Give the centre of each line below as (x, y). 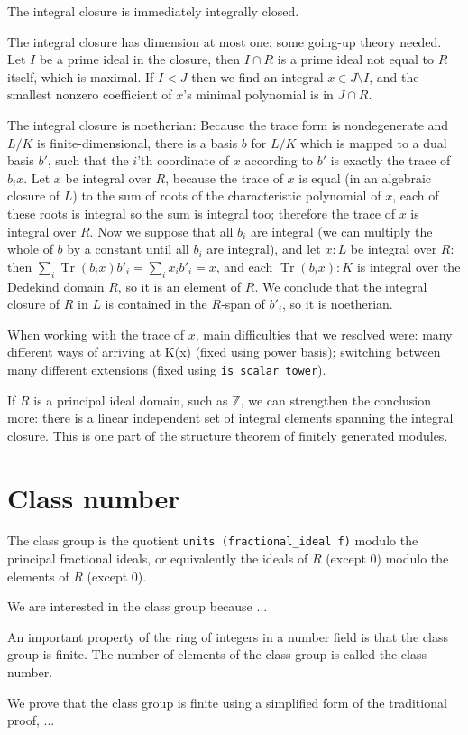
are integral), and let (264, 249)
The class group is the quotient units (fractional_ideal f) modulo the (213, 540)
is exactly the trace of (390, 160)
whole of (30, 249)
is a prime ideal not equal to (355, 59)
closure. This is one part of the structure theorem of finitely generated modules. (228, 435)
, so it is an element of (179, 286)
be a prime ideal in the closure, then (140, 59)
